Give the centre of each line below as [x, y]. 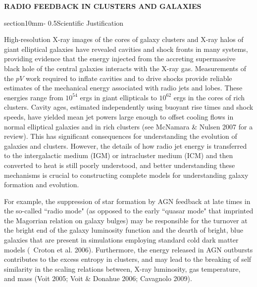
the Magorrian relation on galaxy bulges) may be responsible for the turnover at [126, 220]
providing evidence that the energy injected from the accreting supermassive [120, 59]
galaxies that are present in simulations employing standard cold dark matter [121, 240]
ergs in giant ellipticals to [118, 97]
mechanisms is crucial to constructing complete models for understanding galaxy [126, 175]
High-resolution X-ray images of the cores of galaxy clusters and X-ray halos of [124, 39]
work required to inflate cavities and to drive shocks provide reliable [129, 78]
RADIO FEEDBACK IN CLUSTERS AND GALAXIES [103, 6]
